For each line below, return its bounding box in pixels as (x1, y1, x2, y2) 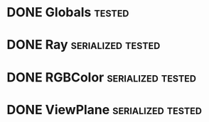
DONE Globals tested (6, 4, 129, 21)
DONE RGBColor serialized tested (6, 69, 197, 85)
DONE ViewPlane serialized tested (6, 101, 202, 118)
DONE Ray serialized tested (6, 37, 161, 53)
